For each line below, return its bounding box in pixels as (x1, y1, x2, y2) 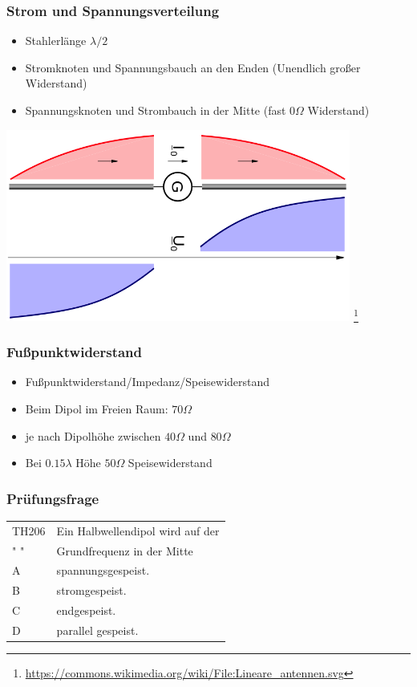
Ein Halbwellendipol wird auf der (56, 522, 220, 539)
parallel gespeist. (56, 621, 139, 638)
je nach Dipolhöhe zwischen (25, 427, 161, 444)
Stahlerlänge (25, 32, 87, 49)
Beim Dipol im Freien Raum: (25, 400, 168, 417)
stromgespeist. (56, 582, 127, 599)
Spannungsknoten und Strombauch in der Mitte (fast (25, 102, 286, 118)
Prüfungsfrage (6, 488, 99, 508)
